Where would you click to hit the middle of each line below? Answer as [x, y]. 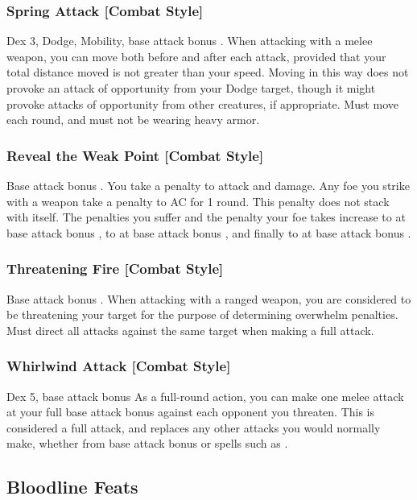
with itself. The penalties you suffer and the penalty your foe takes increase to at [206, 217]
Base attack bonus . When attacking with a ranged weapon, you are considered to [209, 298]
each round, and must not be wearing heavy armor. [133, 120]
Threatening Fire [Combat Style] [115, 269]
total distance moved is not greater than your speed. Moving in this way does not [208, 72]
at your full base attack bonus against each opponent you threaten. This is [191, 412]
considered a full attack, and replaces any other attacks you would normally [194, 427]
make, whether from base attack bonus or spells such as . [147, 443]
